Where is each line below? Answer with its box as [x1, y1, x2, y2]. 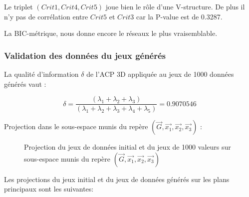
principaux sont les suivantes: [4, 184, 94, 194]
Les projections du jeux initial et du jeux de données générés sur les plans [4, 174, 230, 184]
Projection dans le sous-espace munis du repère [4, 121, 148, 132]
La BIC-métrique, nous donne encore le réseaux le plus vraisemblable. [4, 28, 218, 38]
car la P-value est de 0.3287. [136, 11, 223, 21]
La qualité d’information [4, 69, 79, 79]
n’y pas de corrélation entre [4, 11, 88, 21]
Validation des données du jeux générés [4, 49, 166, 61]
